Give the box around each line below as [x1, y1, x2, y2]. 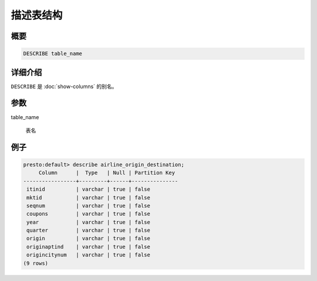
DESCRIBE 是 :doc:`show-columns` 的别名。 [11, 83, 117, 90]
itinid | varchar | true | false [26, 186, 151, 193]
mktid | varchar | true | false [26, 194, 151, 201]
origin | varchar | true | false [26, 235, 151, 242]
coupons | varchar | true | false [26, 211, 151, 217]
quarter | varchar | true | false [26, 227, 151, 234]
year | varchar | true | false [26, 219, 151, 225]
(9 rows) [23, 260, 49, 266]
